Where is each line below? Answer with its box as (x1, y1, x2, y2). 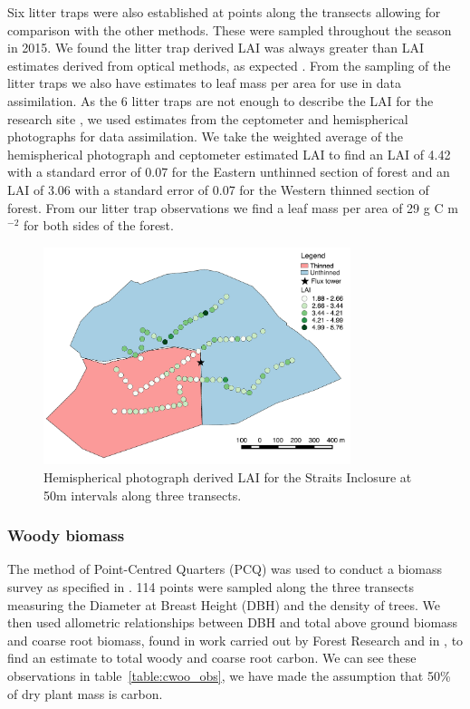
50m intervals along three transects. (43, 485, 242, 504)
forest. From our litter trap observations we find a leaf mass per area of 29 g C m (7, 198, 458, 217)
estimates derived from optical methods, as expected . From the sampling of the (7, 55, 451, 74)
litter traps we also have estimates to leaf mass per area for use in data (7, 73, 402, 92)
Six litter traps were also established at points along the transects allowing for (7, 3, 441, 21)
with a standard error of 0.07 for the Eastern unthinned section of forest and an (7, 162, 450, 181)
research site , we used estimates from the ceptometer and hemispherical (7, 109, 408, 128)
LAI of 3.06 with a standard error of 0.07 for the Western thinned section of (7, 180, 429, 199)
